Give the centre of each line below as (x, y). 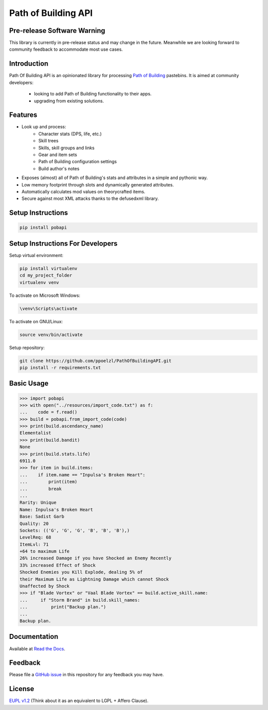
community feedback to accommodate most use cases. (66, 49)
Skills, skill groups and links (67, 148)
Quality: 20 (34, 524)
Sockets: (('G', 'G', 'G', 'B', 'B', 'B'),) (75, 530)
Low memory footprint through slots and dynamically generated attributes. (98, 184)
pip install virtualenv (49, 268)
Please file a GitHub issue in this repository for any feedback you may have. (86, 675)
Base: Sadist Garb (42, 517)
